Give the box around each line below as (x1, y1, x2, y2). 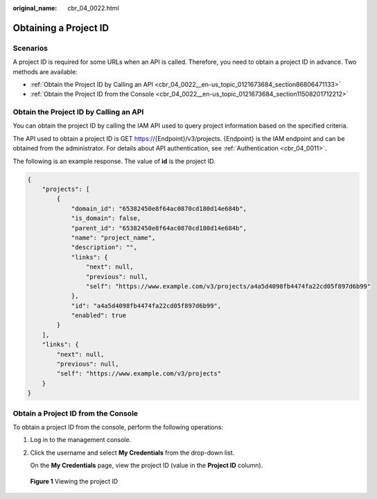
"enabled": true (71, 312, 127, 319)
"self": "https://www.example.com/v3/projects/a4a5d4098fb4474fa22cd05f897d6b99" (85, 282, 371, 290)
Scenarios (12, 43, 49, 53)
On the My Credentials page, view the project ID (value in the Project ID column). (30, 462, 263, 470)
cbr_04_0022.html (67, 4, 119, 12)
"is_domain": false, (71, 214, 141, 222)
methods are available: (12, 67, 78, 76)
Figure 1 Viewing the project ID (30, 477, 119, 485)
